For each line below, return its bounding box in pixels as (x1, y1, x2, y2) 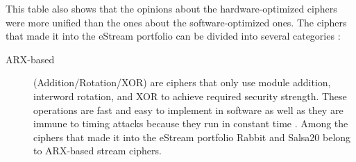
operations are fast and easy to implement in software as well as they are (33, 102, 344, 117)
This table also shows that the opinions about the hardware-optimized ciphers (6, 1, 337, 15)
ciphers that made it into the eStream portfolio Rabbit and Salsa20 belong (33, 129, 351, 144)
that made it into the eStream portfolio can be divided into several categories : (6, 29, 341, 43)
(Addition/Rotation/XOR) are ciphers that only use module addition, (33, 75, 331, 90)
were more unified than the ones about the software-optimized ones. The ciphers (6, 15, 347, 29)
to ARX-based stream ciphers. (33, 143, 162, 158)
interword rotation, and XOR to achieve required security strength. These (33, 88, 347, 103)
